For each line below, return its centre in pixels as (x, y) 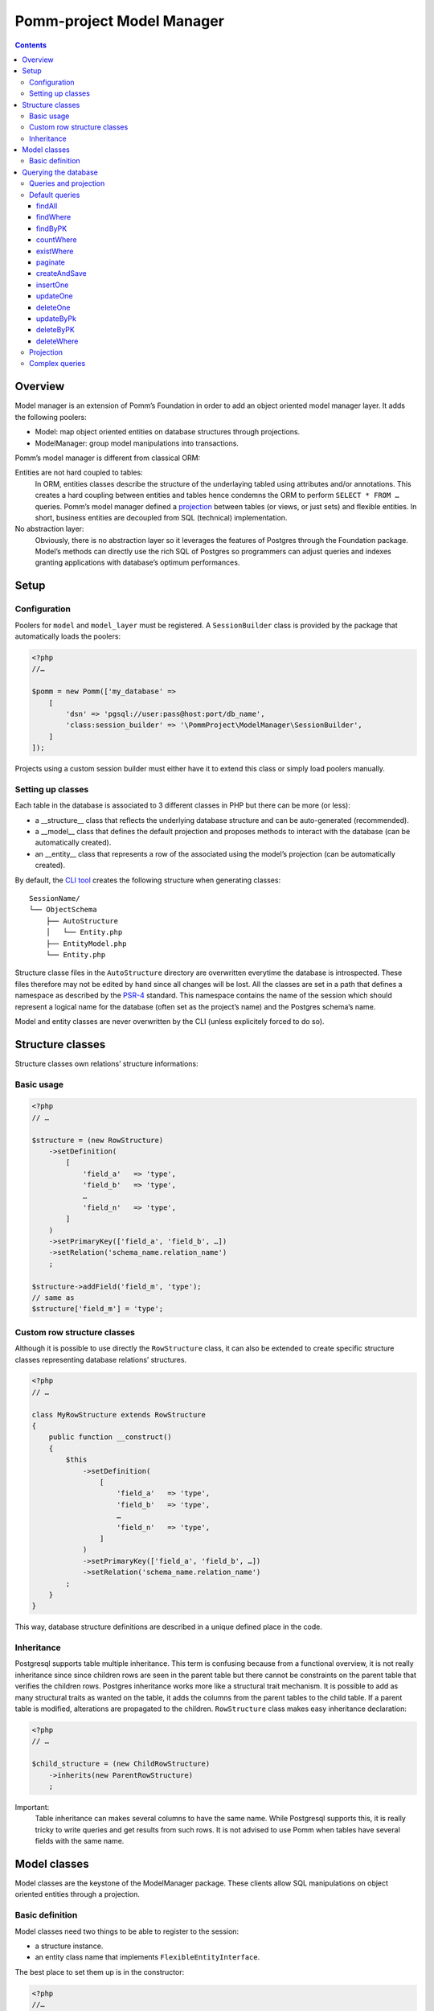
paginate (51, 262)
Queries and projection (67, 183)
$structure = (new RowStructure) (98, 1140)
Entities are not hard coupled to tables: (79, 473)
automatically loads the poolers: (68, 636)
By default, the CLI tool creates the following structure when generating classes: (148, 880)
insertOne (53, 285)
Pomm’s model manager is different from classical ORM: (108, 458)
